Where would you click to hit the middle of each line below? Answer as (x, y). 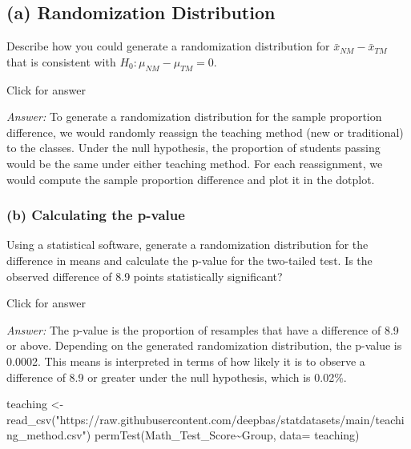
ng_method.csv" (46, 435)
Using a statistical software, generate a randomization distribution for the (187, 245)
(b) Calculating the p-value (96, 215)
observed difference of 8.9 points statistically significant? (145, 276)
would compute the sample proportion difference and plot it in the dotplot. (191, 179)
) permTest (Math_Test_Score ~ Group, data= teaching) (223, 435)
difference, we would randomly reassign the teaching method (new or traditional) (205, 132)
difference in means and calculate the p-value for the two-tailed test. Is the (189, 260)
